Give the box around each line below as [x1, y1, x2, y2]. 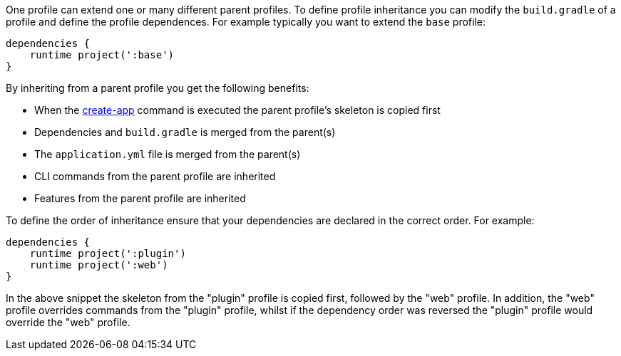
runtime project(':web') [29, 259, 168, 271]
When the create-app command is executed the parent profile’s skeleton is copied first [34, 104, 441, 116]
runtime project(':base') [29, 49, 175, 61]
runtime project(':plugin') [29, 248, 186, 259]
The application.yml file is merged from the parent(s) [34, 148, 301, 160]
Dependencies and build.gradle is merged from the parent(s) [34, 126, 336, 138]
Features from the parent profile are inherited [34, 192, 246, 204]
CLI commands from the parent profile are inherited [34, 170, 276, 182]
